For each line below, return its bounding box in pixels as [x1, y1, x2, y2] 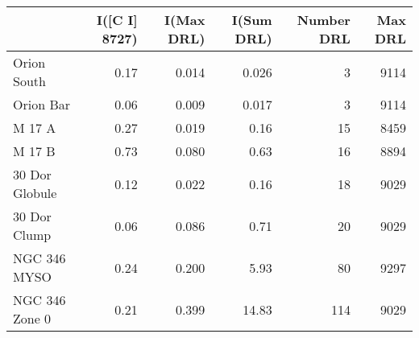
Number [297, 10, 351, 29]
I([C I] [96, 10, 138, 29]
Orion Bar [13, 95, 70, 113]
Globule [13, 183, 57, 202]
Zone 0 [13, 309, 52, 328]
